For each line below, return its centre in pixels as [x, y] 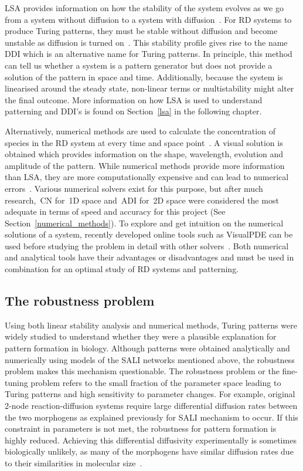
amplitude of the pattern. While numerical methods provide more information [145, 165]
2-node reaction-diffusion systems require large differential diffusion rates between [151, 406]
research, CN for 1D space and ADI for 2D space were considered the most [142, 200]
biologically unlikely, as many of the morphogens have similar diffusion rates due [149, 451]
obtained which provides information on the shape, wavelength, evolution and [144, 154]
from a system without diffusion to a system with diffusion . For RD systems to [148, 19]
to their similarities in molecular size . [74, 462]
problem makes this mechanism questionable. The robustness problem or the [142, 371]
